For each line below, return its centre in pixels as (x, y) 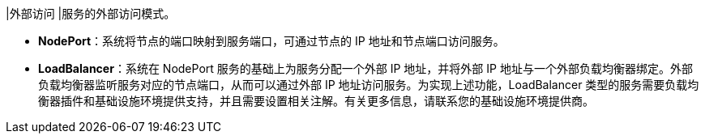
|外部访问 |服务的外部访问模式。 (91, 13)
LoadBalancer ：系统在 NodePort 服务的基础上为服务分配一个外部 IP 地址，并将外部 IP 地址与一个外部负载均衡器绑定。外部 (365, 68)
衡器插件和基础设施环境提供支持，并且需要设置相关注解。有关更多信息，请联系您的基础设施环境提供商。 (316, 101)
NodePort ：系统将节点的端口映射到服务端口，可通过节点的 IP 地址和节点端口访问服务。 (271, 41)
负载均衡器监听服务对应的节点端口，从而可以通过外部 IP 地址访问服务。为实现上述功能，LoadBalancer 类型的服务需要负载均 (369, 85)
